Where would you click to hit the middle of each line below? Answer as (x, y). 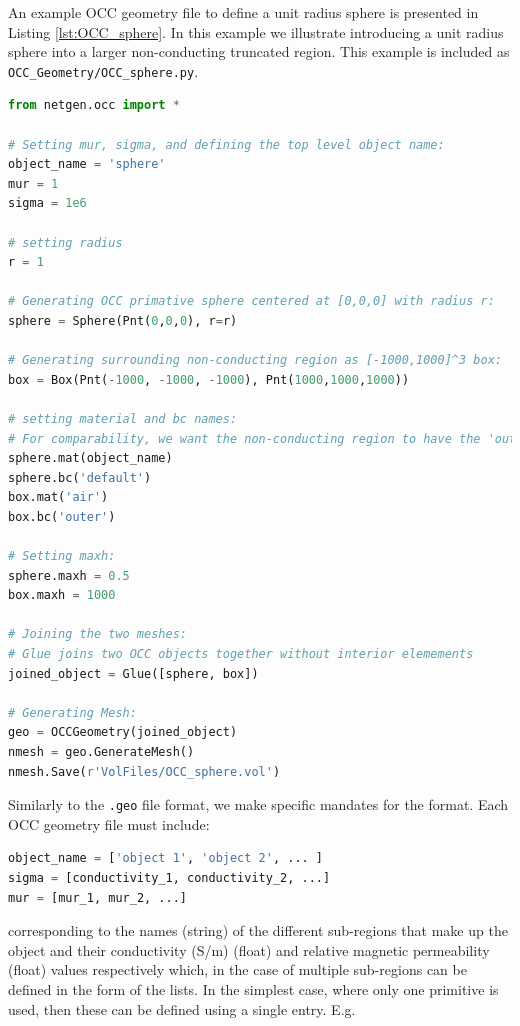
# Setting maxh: (62, 556)
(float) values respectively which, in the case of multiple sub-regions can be (237, 969)
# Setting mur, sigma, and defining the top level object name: (226, 144)
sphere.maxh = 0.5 (69, 575)
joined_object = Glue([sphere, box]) (133, 673)
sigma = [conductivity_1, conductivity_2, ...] (169, 878)
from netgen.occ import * (94, 105)
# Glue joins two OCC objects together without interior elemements (241, 654)
